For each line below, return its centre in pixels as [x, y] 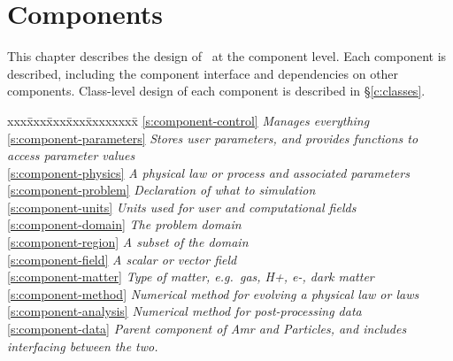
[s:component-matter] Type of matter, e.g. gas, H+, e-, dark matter [191, 277]
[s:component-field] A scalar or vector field [122, 259]
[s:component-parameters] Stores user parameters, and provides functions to [213, 138]
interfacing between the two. [83, 346]
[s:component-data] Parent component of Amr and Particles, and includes [207, 329]
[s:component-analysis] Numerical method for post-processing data [184, 311]
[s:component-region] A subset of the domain [128, 242]
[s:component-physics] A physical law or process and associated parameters [208, 172]
